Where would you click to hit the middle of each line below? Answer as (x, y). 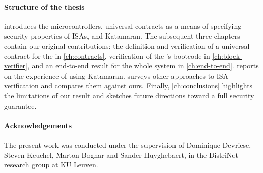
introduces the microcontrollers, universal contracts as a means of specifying (123, 26)
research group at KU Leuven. (51, 165)
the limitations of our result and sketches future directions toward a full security (129, 95)
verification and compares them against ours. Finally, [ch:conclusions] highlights (128, 85)
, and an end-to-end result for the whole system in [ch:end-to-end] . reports (143, 66)
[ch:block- (227, 56)
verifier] (16, 66)
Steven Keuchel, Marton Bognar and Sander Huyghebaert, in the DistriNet (121, 154)
